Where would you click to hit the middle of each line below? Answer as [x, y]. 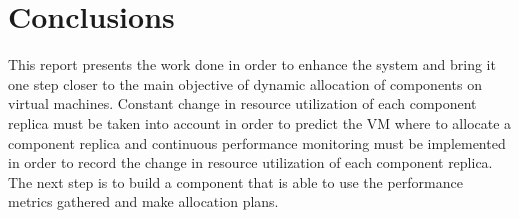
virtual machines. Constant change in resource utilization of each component [242, 103]
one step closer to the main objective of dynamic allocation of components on [245, 83]
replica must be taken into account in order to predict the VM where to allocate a [260, 122]
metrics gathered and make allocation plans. [143, 201]
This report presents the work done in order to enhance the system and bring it [252, 64]
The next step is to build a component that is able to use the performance [235, 181]
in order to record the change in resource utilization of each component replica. [250, 162]
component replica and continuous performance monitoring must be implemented [257, 142]
